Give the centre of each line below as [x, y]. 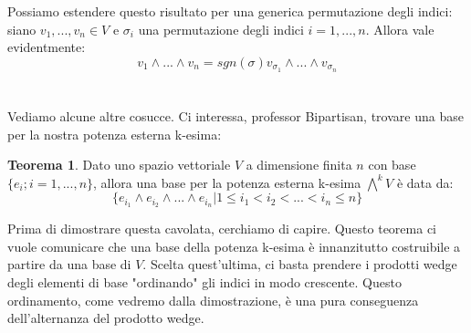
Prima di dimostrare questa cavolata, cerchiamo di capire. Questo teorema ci [222, 229]
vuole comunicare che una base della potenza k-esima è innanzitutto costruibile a [234, 246]
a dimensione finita [299, 165]
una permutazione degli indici [221, 29]
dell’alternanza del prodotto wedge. [106, 318]
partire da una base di [69, 264]
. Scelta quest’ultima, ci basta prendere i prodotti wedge [300, 264]
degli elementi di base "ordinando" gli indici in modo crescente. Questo [204, 282]
